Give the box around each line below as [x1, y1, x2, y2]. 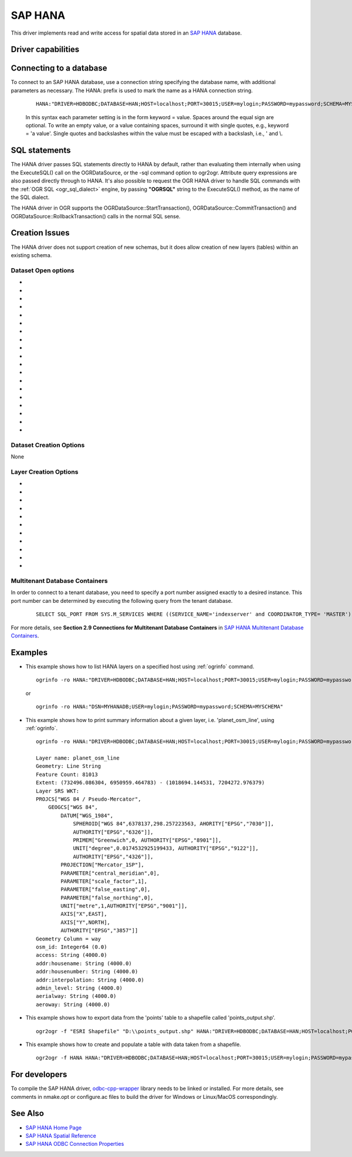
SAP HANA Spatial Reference [25, 1132, 96, 1139]
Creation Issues [11, 228, 70, 238]
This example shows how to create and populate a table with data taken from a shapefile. [25, 1041, 242, 1048]
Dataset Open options [11, 266, 75, 274]
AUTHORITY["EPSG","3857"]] [60, 927, 138, 934]
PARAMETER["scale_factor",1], [60, 878, 148, 885]
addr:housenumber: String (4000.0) [36, 969, 138, 975]
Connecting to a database [11, 63, 107, 73]
